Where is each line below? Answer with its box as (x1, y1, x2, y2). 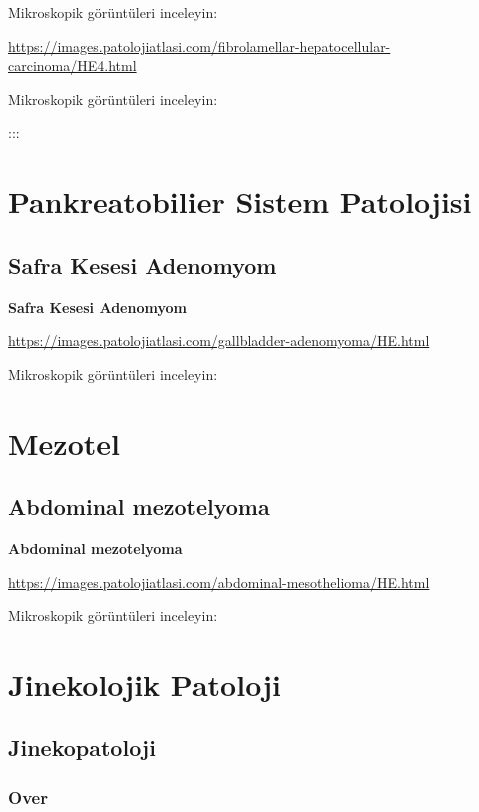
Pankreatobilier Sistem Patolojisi (8, 181, 472, 222)
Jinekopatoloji (8, 732, 156, 763)
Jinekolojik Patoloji (8, 663, 281, 704)
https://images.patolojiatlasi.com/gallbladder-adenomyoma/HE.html (8, 330, 430, 351)
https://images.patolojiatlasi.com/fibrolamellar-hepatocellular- (8, 35, 391, 56)
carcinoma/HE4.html (8, 55, 137, 76)
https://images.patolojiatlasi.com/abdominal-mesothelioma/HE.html (8, 571, 430, 592)
